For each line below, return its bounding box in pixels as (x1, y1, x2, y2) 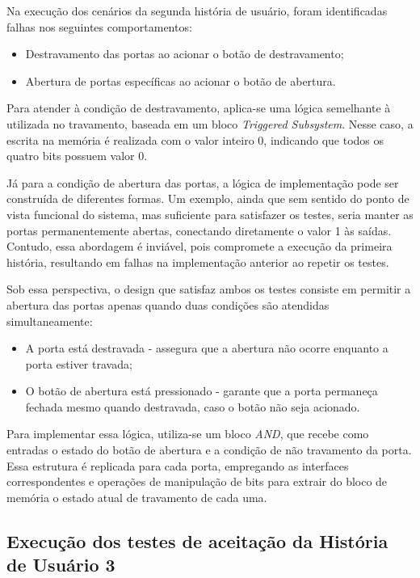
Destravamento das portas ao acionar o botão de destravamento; (25, 45, 344, 62)
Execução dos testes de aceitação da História (6, 528, 388, 553)
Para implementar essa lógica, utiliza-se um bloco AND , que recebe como (6, 425, 369, 442)
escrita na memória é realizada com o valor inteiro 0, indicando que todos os (6, 131, 384, 148)
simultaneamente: (6, 312, 93, 329)
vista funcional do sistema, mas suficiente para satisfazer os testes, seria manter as (6, 205, 414, 222)
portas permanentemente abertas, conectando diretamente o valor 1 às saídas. (6, 221, 392, 238)
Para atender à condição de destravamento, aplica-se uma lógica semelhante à (6, 99, 391, 116)
